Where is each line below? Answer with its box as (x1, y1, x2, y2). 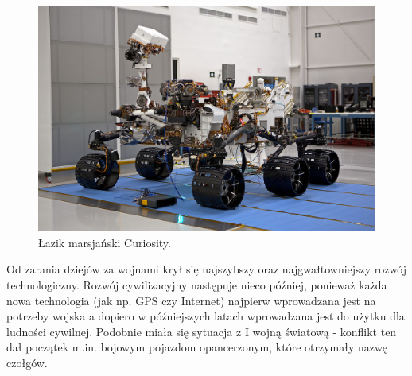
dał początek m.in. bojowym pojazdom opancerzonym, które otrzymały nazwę (6, 339, 387, 355)
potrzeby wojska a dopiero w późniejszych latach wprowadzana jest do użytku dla (6, 308, 405, 324)
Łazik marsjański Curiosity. (38, 234, 171, 250)
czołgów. (6, 354, 48, 370)
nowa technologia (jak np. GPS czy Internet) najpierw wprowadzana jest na (6, 292, 376, 308)
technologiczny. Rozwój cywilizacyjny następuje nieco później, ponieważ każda (6, 277, 387, 293)
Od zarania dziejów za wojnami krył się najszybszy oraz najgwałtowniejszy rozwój (6, 261, 406, 277)
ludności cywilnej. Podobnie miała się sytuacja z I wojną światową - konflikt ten (6, 323, 397, 339)
